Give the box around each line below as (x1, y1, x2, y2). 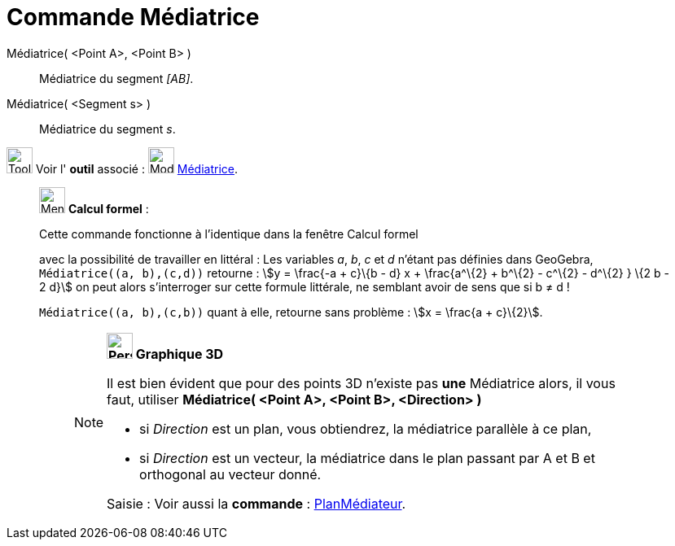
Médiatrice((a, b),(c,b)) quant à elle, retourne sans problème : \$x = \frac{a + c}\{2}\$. (39, 304, 543, 319)
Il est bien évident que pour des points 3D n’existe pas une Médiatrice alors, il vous (107, 374, 616, 391)
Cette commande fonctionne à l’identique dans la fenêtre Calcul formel (39, 226, 419, 241)
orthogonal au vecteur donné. (139, 465, 322, 483)
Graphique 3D (135, 345, 224, 362)
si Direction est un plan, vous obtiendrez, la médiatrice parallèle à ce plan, (139, 420, 592, 437)
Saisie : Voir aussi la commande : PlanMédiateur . (107, 495, 406, 512)
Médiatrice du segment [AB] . (39, 71, 194, 85)
